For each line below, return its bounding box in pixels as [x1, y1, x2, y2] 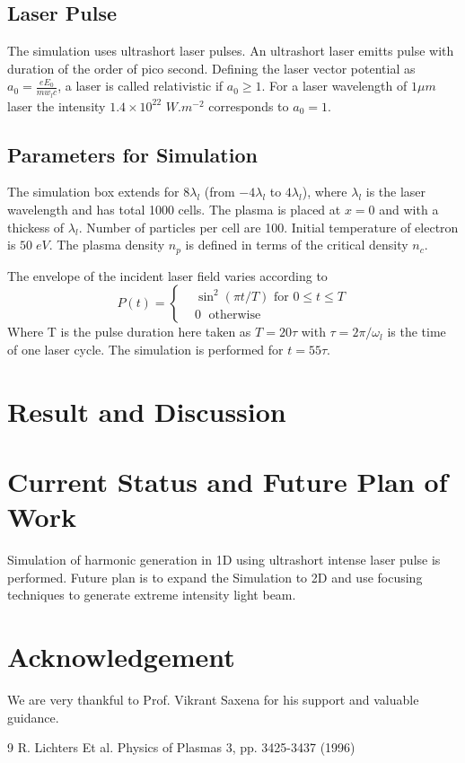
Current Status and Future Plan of [7, 463, 448, 499]
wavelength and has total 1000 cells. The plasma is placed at [7, 200, 341, 219]
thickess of [7, 217, 65, 236]
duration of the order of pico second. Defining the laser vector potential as [7, 58, 416, 77]
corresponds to [208, 96, 289, 115]
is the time [387, 322, 446, 341]
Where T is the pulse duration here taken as [7, 322, 251, 341]
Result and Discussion [7, 392, 286, 429]
